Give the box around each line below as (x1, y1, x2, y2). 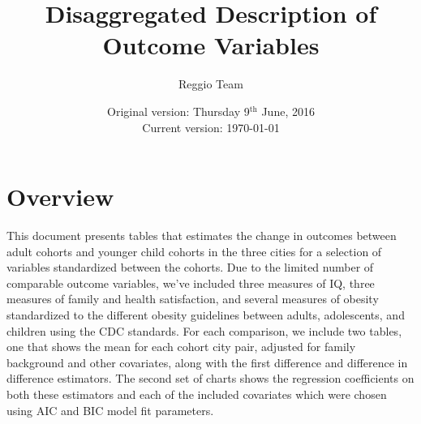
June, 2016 (261, 102, 315, 119)
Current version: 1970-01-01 (142, 118, 280, 135)
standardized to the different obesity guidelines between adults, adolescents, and (6, 306, 405, 323)
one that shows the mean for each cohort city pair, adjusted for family (6, 338, 356, 355)
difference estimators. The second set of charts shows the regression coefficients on (6, 370, 415, 387)
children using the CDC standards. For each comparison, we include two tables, (6, 322, 402, 339)
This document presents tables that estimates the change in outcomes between (6, 227, 397, 244)
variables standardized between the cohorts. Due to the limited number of (6, 259, 374, 276)
